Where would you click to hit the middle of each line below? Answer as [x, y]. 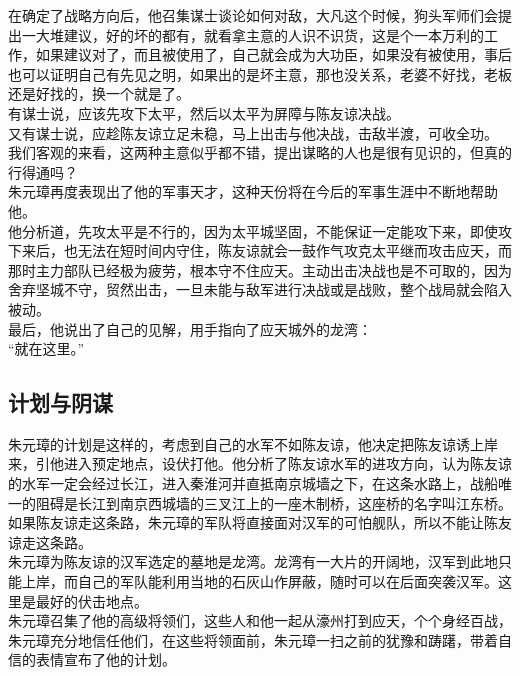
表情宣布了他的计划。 [105, 659]
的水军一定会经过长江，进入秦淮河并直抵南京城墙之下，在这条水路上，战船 [253, 483]
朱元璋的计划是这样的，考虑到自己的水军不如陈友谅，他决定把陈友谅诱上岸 [253, 443]
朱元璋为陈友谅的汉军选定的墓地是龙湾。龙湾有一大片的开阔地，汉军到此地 [253, 561]
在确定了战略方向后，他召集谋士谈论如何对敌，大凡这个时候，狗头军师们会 [253, 15]
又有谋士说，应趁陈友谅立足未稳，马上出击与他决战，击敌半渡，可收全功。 [253, 132]
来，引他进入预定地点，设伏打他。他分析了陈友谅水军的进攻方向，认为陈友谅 [260, 463]
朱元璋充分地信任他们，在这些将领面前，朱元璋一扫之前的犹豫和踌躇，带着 [253, 639]
